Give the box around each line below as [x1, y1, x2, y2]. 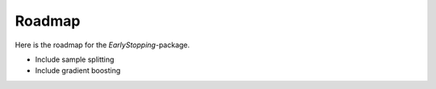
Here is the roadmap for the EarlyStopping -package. [15, 40, 190, 50]
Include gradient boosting [35, 66, 121, 75]
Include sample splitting [35, 55, 115, 64]
